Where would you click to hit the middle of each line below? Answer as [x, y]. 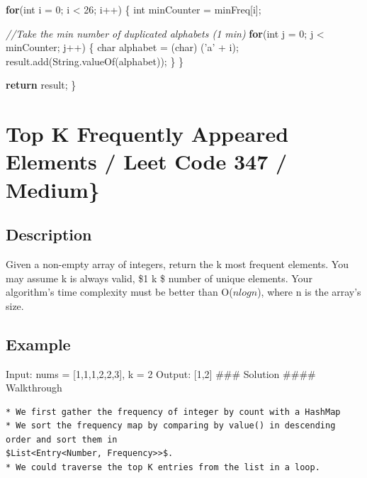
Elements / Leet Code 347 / [147, 161]
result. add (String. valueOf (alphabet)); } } [95, 61]
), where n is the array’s [309, 292]
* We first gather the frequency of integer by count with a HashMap [173, 412]
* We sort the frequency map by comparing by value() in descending [171, 426]
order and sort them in [62, 439]
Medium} [53, 189]
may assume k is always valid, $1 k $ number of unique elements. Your [159, 278]
